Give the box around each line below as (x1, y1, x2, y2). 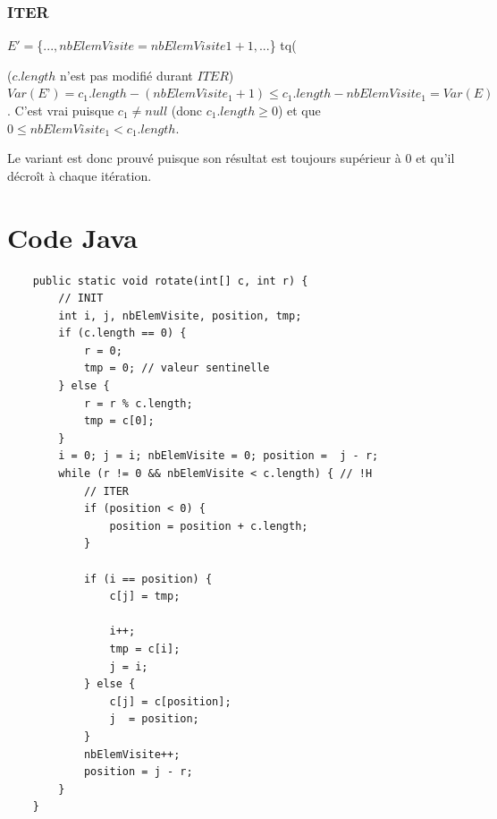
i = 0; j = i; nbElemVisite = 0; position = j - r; (58, 449, 379, 463)
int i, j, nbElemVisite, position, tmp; (58, 309, 302, 322)
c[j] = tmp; (109, 590, 181, 603)
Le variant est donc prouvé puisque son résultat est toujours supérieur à (7, 149, 401, 167)
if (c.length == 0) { (58, 327, 187, 340)
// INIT (58, 292, 104, 305)
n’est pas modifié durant (60, 65, 193, 84)
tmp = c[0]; (83, 414, 155, 428)
